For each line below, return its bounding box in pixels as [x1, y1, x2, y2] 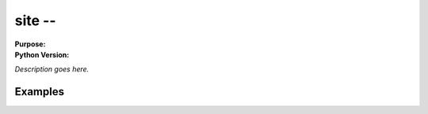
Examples [14, 85, 65, 98]
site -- [14, 12, 56, 29]
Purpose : [14, 39, 46, 49]
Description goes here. [14, 64, 90, 74]
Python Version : [14, 50, 70, 59]
